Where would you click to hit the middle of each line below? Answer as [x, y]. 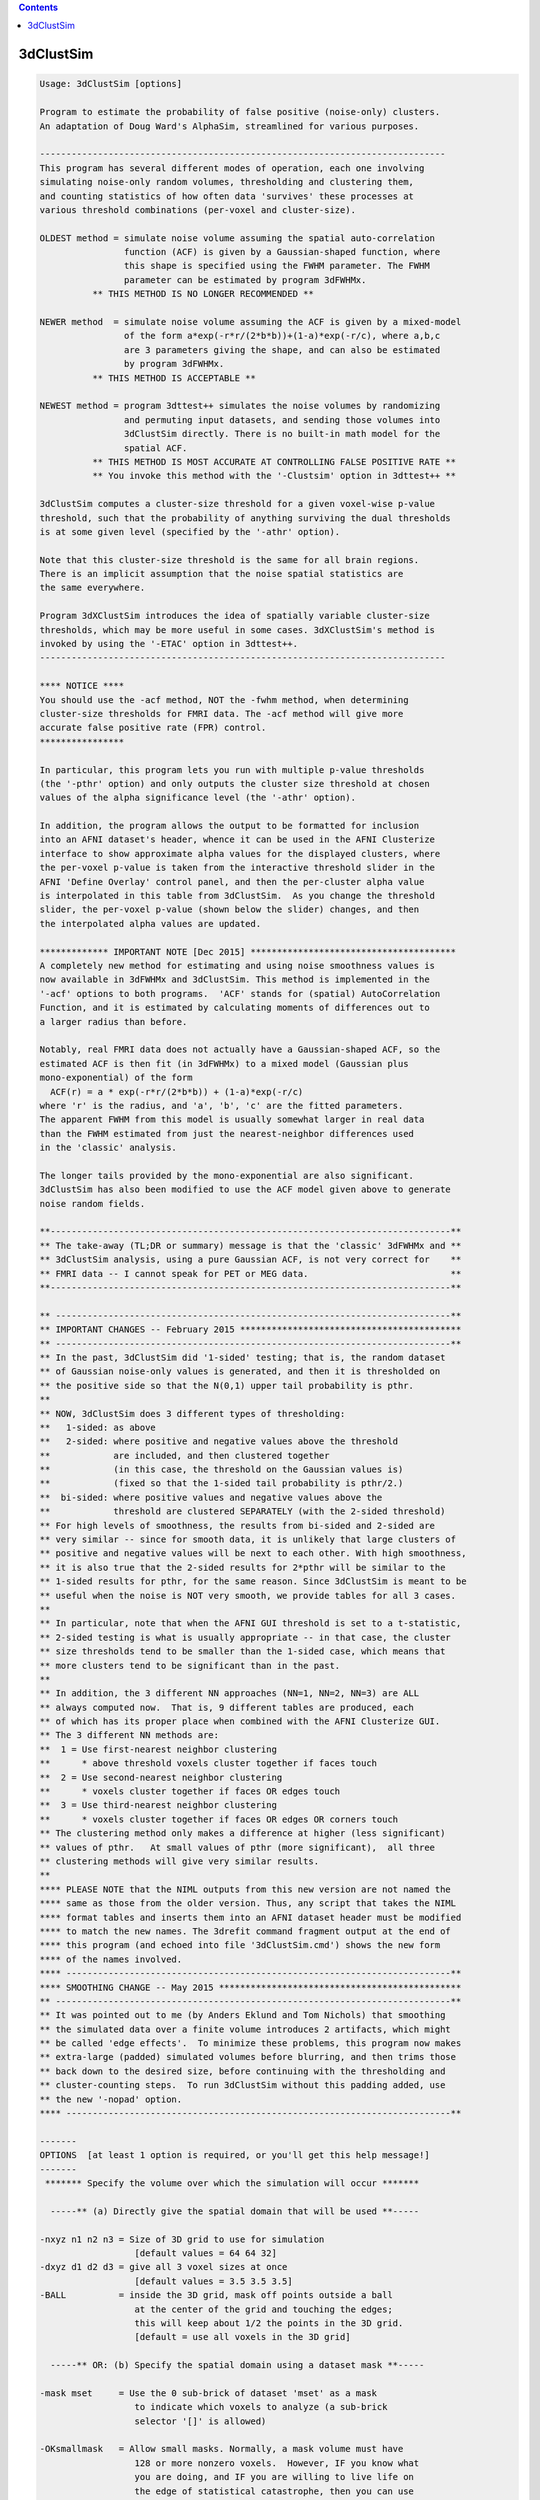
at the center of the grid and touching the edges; [264, 2309]
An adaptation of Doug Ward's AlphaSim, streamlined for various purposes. [229, 126]
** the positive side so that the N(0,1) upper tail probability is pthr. [227, 1385]
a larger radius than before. [113, 1021]
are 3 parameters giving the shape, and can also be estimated [282, 349]
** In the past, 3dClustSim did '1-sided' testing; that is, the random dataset [242, 1357]
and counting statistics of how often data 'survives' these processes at [227, 196]
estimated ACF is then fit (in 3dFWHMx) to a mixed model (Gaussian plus [224, 1063]
